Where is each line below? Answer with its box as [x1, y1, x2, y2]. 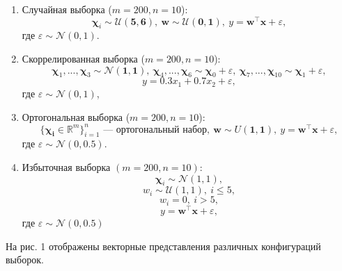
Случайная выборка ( [22, 2, 112, 16]
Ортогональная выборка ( [22, 109, 130, 124]
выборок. [6, 252, 44, 267]
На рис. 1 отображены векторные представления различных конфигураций [6, 238, 321, 253]
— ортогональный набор [103, 124, 208, 135]
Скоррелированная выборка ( [22, 51, 145, 66]
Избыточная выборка [22, 159, 111, 174]
